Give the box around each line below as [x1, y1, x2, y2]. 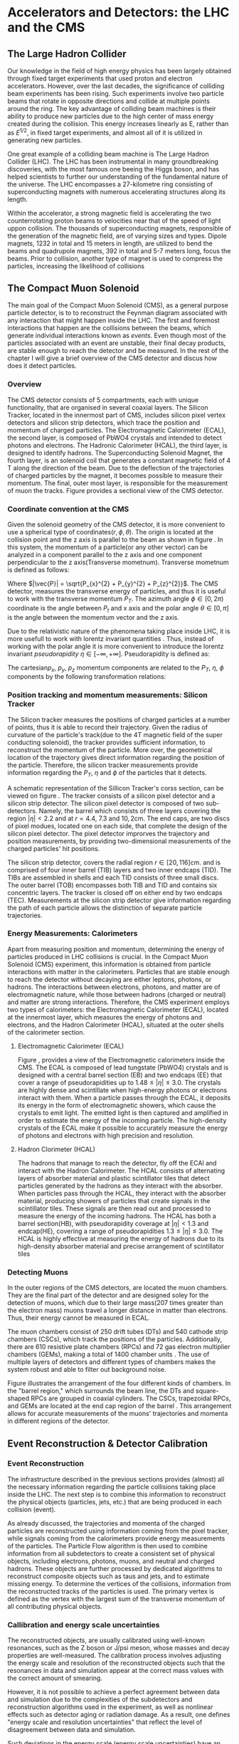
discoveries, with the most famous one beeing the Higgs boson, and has [7, 164, 220, 173]
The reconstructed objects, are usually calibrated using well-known [7, 1636, 205, 1644]
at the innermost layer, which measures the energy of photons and [7, 1013, 203, 1021]
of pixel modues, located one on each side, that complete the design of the [7, 821, 228, 830]
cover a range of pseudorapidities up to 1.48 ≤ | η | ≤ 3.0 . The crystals [17, 1078, 221, 1087]
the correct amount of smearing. [7, 1674, 103, 1683]
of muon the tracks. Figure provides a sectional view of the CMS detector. [7, 486, 224, 495]
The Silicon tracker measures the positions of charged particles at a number [7, 715, 230, 724]
